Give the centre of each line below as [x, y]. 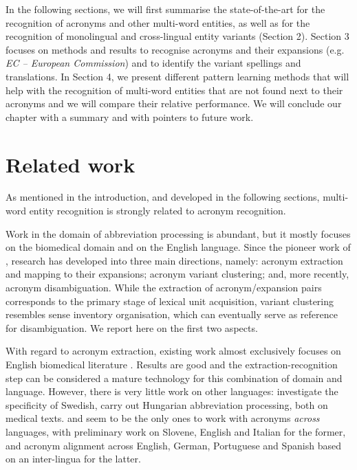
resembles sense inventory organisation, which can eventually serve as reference [172, 314]
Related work [71, 164]
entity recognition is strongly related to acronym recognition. [158, 211]
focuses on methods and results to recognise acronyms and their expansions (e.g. [175, 49]
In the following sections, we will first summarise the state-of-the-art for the [165, 9]
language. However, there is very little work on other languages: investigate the [172, 391]
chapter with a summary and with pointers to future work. [130, 116]
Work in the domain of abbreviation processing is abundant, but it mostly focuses [178, 233]
